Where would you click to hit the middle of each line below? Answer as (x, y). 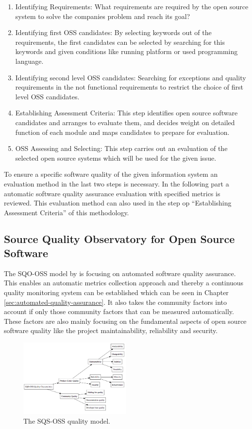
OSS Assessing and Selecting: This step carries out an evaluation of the (121, 148)
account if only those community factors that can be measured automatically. (119, 311)
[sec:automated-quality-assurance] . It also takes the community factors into (116, 302)
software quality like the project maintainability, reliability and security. (111, 330)
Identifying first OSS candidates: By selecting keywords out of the (113, 32)
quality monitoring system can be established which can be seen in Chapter (116, 292)
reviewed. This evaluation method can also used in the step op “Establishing (118, 203)
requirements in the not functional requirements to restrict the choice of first (129, 87)
